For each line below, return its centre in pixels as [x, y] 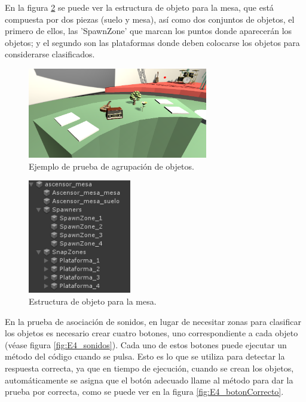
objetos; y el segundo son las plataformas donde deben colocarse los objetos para [152, 42]
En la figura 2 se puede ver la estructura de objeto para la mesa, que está [139, 7]
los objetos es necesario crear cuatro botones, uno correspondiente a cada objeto [152, 333]
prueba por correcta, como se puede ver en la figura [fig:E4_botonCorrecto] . [144, 392]
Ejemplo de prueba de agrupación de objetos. [111, 166]
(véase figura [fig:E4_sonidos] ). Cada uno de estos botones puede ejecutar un [146, 344]
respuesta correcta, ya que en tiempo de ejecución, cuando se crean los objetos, [149, 368]
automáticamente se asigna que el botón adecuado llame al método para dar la [149, 380]
